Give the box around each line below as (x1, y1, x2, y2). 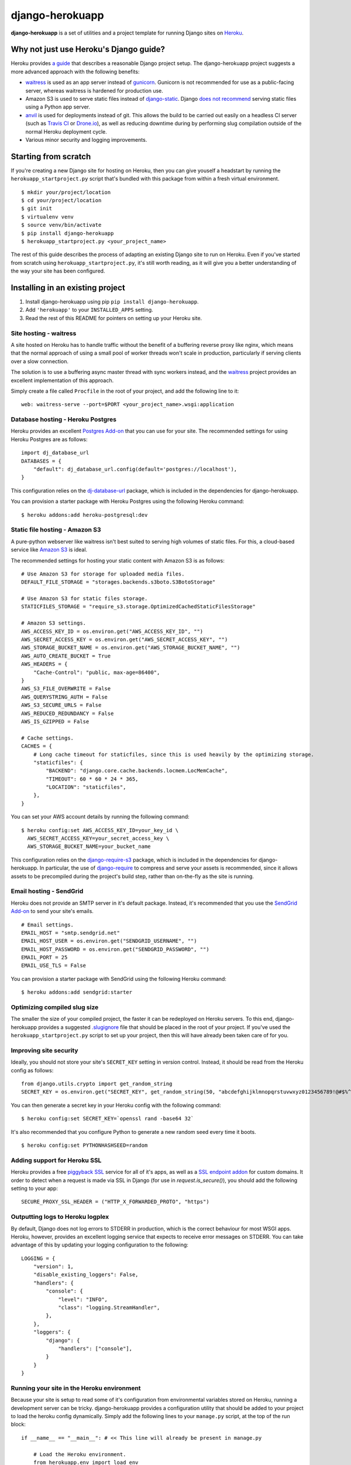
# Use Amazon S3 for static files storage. (21, 595, 148, 602)
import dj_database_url (21, 449, 90, 456)
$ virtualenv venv (21, 213, 74, 220)
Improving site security (11, 1046, 78, 1054)
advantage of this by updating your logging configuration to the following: (11, 1241, 188, 1248)
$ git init (21, 205, 53, 212)
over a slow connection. (11, 357, 68, 364)
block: (11, 1421, 26, 1428)
